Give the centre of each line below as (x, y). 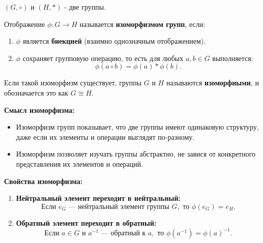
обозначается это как (36, 92)
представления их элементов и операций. (80, 163)
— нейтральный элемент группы (119, 207)
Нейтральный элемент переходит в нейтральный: (98, 198)
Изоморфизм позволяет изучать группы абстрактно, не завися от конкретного (136, 154)
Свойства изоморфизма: (43, 181)
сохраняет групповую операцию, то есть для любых (103, 58)
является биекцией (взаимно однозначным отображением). (114, 41)
